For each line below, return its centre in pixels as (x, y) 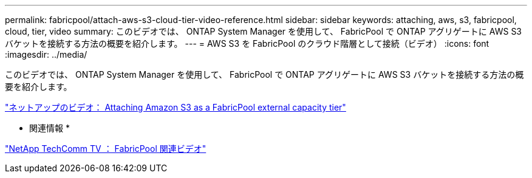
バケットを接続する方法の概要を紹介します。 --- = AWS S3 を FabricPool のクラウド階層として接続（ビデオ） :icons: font (247, 43)
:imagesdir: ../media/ (46, 54)
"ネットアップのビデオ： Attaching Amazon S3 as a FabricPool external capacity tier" (176, 107)
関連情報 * (49, 128)
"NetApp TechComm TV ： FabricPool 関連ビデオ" (106, 149)
